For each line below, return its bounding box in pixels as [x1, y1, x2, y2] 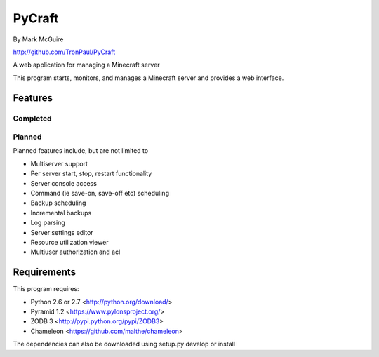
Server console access [30, 179, 98, 187]
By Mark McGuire [13, 35, 64, 43]
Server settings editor [30, 228, 94, 236]
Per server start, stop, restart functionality [30, 169, 152, 178]
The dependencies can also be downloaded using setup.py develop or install [13, 340, 235, 349]
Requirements [13, 267, 77, 278]
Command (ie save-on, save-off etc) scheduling [30, 189, 170, 197]
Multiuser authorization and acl [30, 248, 121, 256]
